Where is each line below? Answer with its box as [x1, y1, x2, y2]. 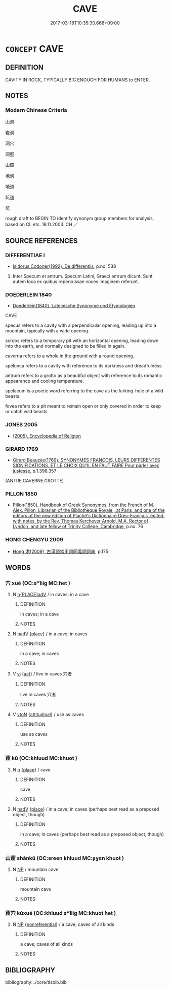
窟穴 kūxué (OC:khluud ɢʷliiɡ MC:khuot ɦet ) [5, 909, 116, 916]
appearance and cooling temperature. [5, 378, 84, 384]
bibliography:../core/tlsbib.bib [5, 979, 67, 985]
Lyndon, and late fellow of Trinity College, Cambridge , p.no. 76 [12, 523, 143, 530]
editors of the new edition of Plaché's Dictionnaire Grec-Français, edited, [12, 513, 165, 519]
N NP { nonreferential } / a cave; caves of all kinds [12, 921, 115, 927]
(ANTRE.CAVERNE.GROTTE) [5, 478, 64, 484]
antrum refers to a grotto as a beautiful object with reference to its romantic [5, 373, 163, 379]
